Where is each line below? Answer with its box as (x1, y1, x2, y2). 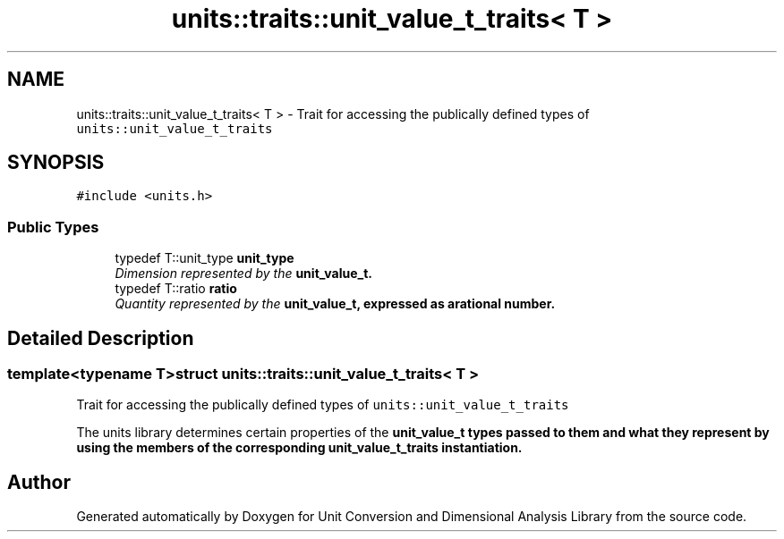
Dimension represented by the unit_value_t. (115, 265, 373, 282)
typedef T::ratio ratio (115, 281, 237, 297)
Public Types (7, 217, 99, 236)
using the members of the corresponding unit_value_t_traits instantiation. (76, 440, 523, 456)
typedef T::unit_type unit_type (115, 250, 294, 266)
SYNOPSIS (7, 151, 105, 174)
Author (7, 470, 71, 493)
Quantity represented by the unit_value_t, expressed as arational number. (115, 296, 556, 312)
